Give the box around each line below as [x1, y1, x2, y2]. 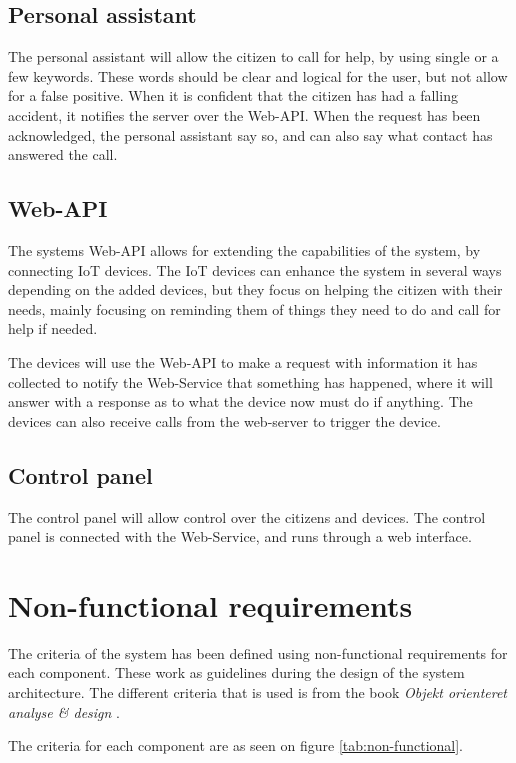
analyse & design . [8, 701, 120, 722]
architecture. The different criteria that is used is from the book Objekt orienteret [8, 682, 508, 703]
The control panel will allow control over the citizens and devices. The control [8, 506, 486, 527]
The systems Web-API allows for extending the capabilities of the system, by [8, 239, 481, 260]
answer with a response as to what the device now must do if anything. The [8, 391, 473, 412]
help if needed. [8, 318, 98, 339]
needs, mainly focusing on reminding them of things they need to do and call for [8, 298, 501, 319]
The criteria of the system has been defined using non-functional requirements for [8, 642, 508, 663]
